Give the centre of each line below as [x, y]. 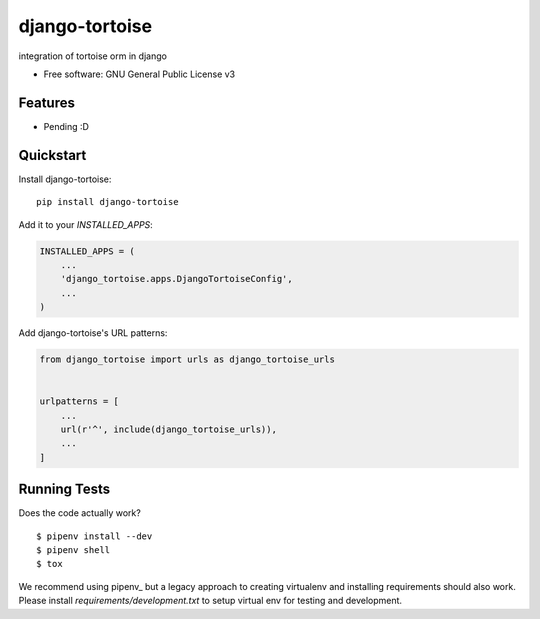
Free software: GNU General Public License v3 [139, 74]
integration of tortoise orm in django [92, 56]
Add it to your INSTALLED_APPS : [86, 224]
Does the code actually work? [80, 513]
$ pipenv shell [73, 550]
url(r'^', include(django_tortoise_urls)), [168, 429]
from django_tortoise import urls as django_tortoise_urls [187, 359]
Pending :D [66, 126]
